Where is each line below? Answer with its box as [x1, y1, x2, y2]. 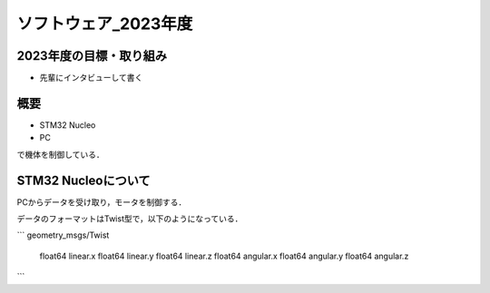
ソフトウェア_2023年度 [16, 14, 193, 34]
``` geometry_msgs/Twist [16, 230, 110, 240]
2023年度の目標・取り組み [16, 48, 168, 63]
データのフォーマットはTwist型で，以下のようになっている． [16, 213, 243, 224]
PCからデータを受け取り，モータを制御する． [16, 196, 187, 208]
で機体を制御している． [16, 149, 104, 160]
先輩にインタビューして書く [39, 73, 143, 83]
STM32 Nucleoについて [16, 172, 151, 188]
